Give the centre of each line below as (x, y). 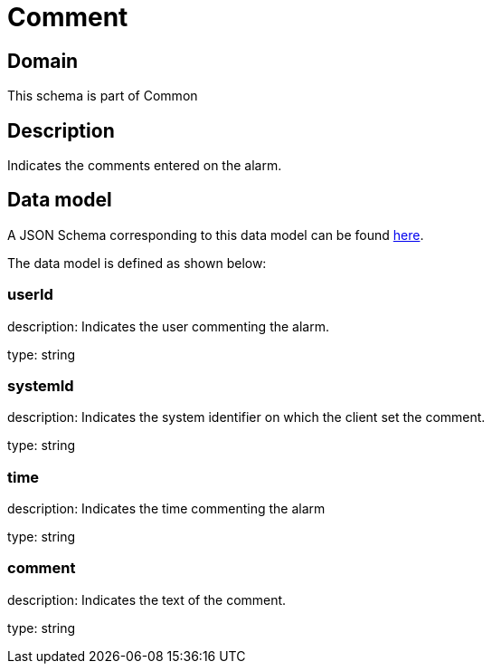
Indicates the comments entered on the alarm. (145, 166)
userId (30, 295)
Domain (43, 61)
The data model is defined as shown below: (137, 263)
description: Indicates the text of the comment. (147, 599)
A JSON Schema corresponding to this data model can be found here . (216, 235)
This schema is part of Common (103, 96)
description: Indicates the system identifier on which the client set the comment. (246, 417)
